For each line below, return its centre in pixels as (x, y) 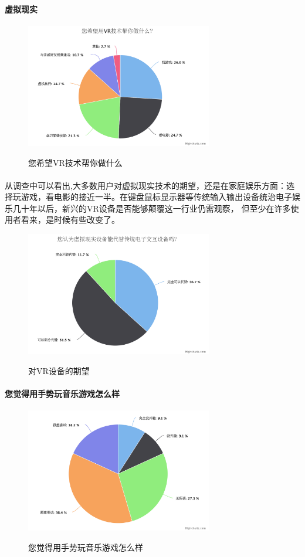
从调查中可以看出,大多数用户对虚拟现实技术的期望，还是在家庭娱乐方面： (145, 185)
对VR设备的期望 (59, 370)
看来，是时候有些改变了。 (70, 220)
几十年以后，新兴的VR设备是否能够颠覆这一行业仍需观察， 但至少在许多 (152, 208)
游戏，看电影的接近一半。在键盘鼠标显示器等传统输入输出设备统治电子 (156, 197)
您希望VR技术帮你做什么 (75, 162)
